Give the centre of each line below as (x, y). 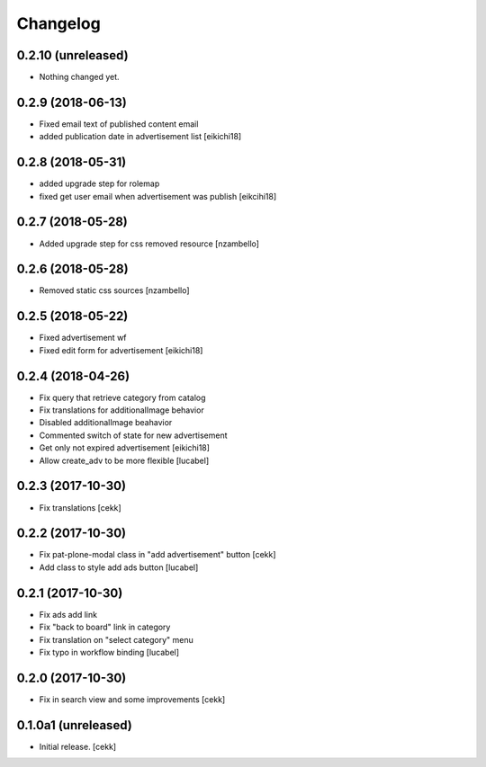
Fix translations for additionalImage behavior (121, 410)
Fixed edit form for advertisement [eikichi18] (121, 350)
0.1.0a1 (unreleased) (74, 725)
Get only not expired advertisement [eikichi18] (125, 448)
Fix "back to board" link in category (105, 627)
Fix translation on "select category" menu (116, 639)
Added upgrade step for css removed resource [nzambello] (149, 244)
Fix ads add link (68, 614)
